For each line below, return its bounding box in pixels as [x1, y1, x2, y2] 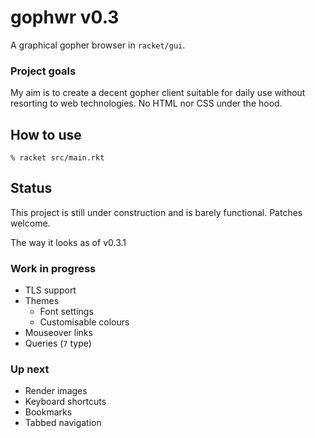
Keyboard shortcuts [24, 396, 107, 408]
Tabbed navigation [24, 417, 102, 429]
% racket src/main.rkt [10, 153, 105, 163]
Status [10, 180, 53, 197]
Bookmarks [24, 406, 73, 418]
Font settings [39, 306, 94, 318]
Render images [24, 385, 88, 397]
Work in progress [10, 261, 97, 275]
